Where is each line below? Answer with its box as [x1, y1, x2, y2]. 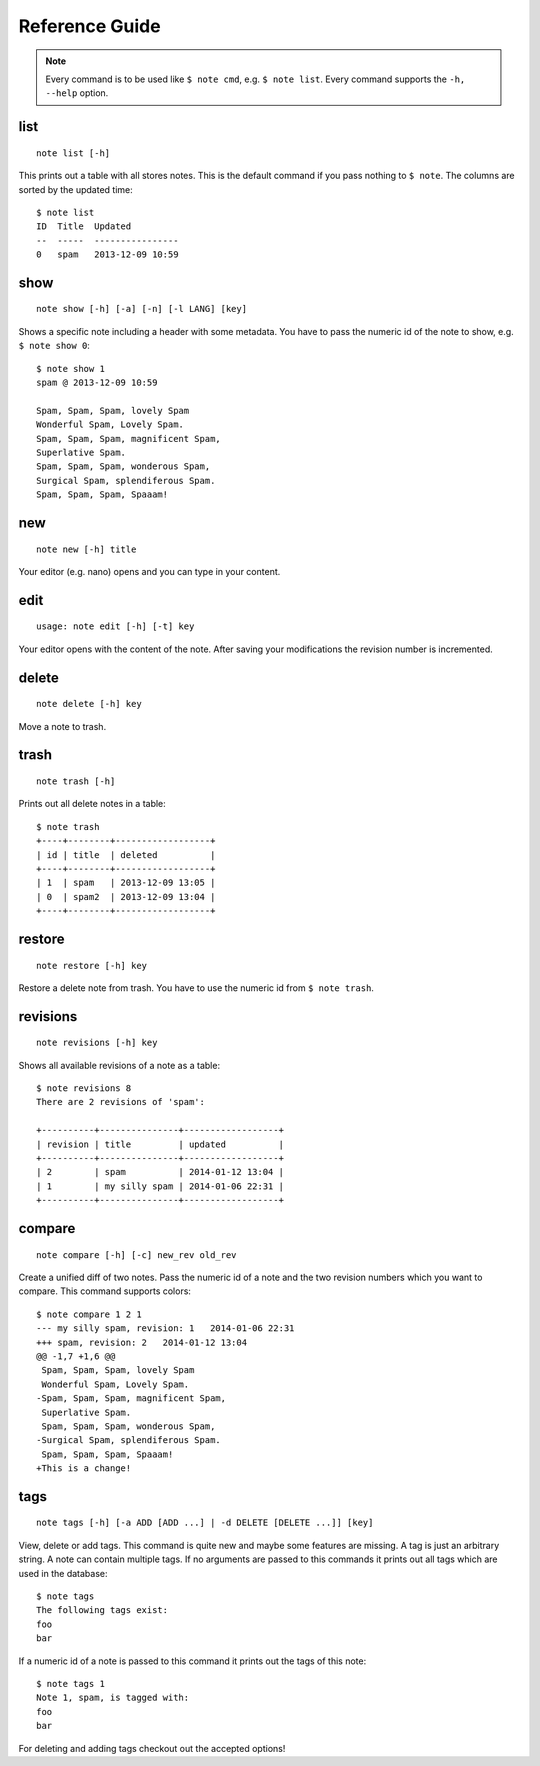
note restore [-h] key [36, 960, 148, 971]
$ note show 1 [36, 363, 105, 374]
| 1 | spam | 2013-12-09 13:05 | [36, 877, 216, 889]
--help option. [45, 87, 109, 99]
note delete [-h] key [36, 698, 142, 710]
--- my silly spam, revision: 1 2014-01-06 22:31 [36, 1323, 295, 1334]
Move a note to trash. [18, 720, 107, 732]
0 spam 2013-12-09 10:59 [36, 249, 179, 260]
